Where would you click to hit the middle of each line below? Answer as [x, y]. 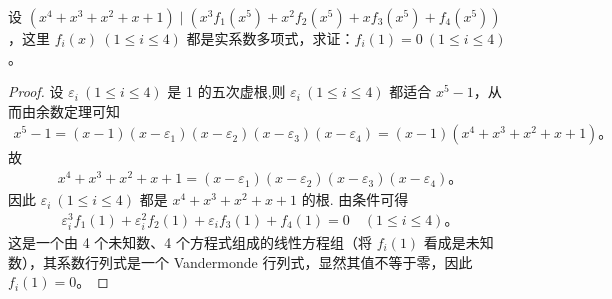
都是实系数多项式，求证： [270, 38]
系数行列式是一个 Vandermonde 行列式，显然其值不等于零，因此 [264, 261]
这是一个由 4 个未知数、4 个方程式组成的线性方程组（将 [190, 241]
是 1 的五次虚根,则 [226, 91]
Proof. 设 [36, 91]
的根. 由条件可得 [355, 199]
